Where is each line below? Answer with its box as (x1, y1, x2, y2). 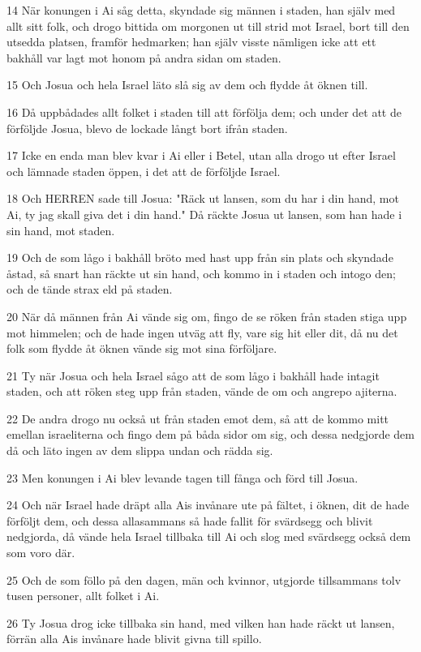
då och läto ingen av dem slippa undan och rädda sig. (6, 442, 273, 459)
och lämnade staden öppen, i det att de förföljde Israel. (6, 162, 281, 179)
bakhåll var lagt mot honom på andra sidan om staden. (6, 49, 281, 66)
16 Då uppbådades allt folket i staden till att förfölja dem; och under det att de (6, 103, 402, 120)
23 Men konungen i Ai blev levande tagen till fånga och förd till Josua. (6, 469, 359, 486)
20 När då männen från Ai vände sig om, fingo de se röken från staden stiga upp (6, 307, 407, 324)
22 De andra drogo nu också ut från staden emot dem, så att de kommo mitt (6, 410, 389, 427)
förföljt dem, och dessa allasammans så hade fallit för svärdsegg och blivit (6, 512, 373, 529)
